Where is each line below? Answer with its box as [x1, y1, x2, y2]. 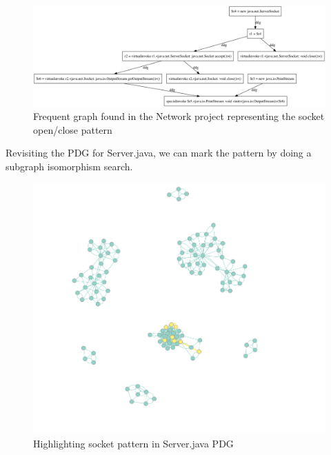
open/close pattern [33, 122, 112, 136]
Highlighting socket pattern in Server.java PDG [33, 436, 234, 450]
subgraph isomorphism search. [6, 159, 133, 173]
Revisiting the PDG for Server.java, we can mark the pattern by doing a [6, 145, 312, 160]
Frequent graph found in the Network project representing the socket [33, 109, 325, 123]
